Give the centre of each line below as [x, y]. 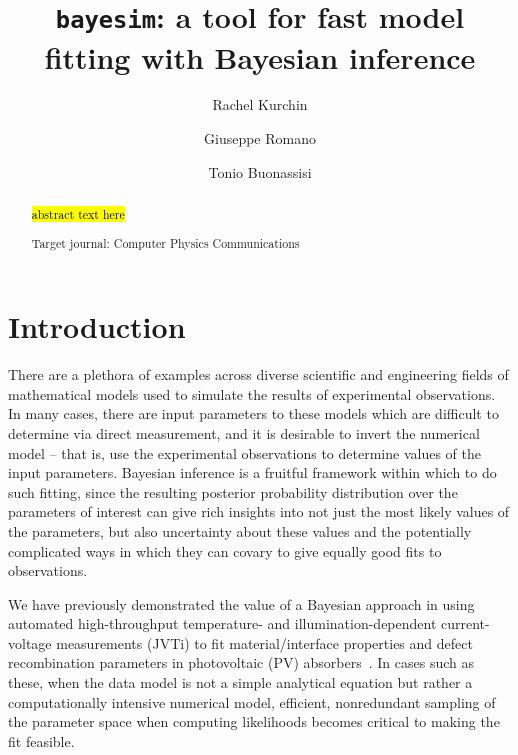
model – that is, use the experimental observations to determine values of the [244, 452]
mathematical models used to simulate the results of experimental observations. [252, 393]
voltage [30, 642]
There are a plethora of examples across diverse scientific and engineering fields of [258, 374]
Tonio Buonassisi [260, 171]
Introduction [97, 326]
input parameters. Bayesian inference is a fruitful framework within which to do [252, 472]
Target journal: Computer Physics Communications [165, 242]
